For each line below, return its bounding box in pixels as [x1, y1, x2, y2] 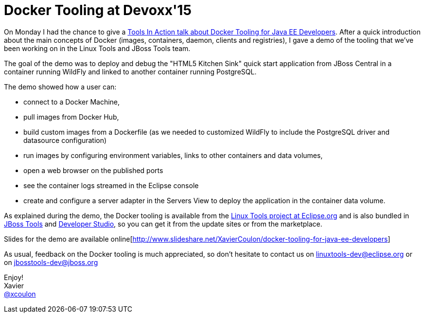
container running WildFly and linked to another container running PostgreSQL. [4, 67, 257, 76]
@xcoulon [4, 289, 36, 298]
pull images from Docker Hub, [23, 112, 119, 121]
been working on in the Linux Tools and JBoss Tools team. [4, 44, 191, 53]
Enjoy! [4, 273, 24, 282]
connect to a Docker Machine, [23, 97, 120, 106]
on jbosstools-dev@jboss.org [4, 258, 98, 266]
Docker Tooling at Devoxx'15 [4, 2, 192, 18]
